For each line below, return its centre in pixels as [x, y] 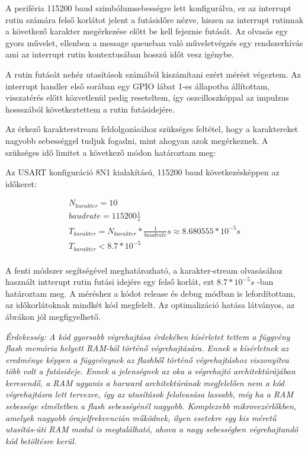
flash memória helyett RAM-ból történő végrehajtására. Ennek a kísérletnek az [147, 348]
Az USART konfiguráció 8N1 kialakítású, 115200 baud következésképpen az [142, 172]
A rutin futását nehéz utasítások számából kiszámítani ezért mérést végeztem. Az [153, 74]
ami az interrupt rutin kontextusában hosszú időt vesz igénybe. [120, 54]
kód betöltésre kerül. [41, 440]
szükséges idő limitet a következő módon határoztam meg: [111, 152]
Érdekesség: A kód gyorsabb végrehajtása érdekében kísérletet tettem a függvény [148, 336]
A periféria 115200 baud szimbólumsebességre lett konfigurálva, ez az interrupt [148, 8]
